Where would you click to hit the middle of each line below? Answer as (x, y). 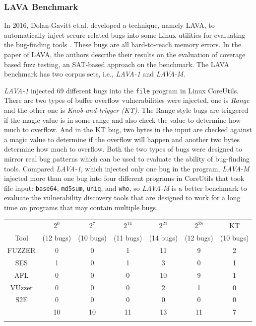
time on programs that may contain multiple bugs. (81, 207)
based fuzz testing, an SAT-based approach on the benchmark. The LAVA (117, 64)
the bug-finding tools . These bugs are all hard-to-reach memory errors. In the (123, 44)
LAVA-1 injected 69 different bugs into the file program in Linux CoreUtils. (122, 90)
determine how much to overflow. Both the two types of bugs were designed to (123, 149)
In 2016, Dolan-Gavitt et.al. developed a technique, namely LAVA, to (109, 25)
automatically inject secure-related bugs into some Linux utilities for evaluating (125, 35)
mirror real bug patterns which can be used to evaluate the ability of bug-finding (127, 159)
